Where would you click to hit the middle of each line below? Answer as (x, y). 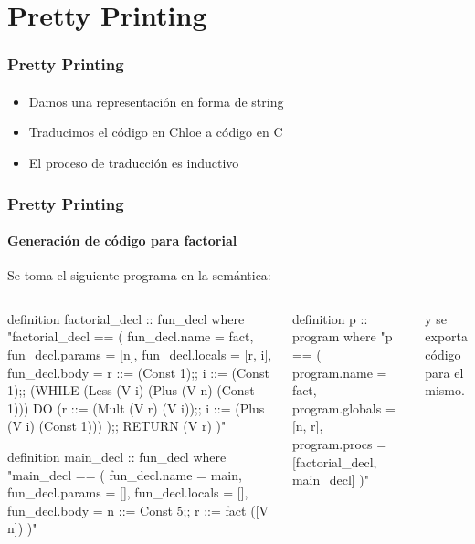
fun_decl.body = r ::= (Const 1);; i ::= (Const (138, 372)
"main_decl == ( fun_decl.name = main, (125, 474)
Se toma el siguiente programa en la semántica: (139, 275)
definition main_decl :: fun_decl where (117, 456)
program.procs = (339, 443)
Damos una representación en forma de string (156, 101)
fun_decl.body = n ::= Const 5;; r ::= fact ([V (138, 510)
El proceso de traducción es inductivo (134, 162)
